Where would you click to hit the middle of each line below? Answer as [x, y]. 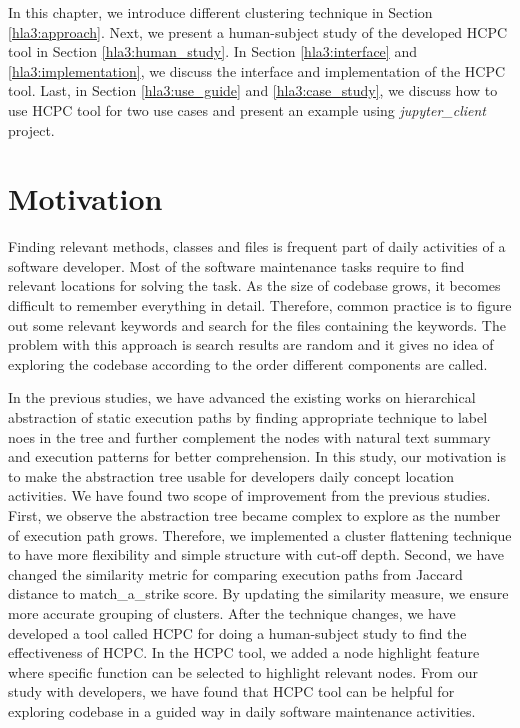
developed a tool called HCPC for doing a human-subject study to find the [237, 632]
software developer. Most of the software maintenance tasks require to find [236, 265]
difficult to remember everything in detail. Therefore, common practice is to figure [260, 305]
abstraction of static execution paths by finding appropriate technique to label [248, 417]
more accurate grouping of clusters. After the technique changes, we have [232, 612]
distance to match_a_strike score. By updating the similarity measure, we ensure [258, 593]
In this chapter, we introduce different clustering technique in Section [220, 12]
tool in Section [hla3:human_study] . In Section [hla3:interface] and [212, 51]
